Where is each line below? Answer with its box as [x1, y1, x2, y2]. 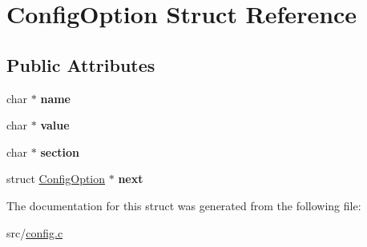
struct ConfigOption [6, 170, 106, 187]
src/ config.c [6, 224, 63, 241]
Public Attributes [6, 52, 155, 77]
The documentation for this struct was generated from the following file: [6, 197, 361, 213]
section [40, 143, 80, 160]
